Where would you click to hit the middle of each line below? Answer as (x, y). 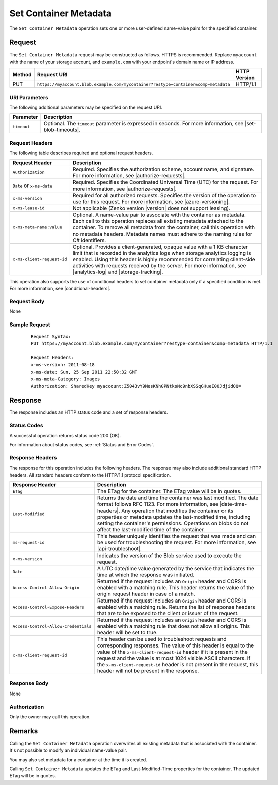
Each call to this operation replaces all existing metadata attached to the (158, 221)
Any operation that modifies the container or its (177, 511)
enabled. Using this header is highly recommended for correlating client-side (164, 259)
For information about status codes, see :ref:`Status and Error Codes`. (82, 445)
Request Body (27, 301)
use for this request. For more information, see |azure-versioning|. (151, 201)
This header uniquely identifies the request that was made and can (177, 536)
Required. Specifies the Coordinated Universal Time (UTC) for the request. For (165, 182)
